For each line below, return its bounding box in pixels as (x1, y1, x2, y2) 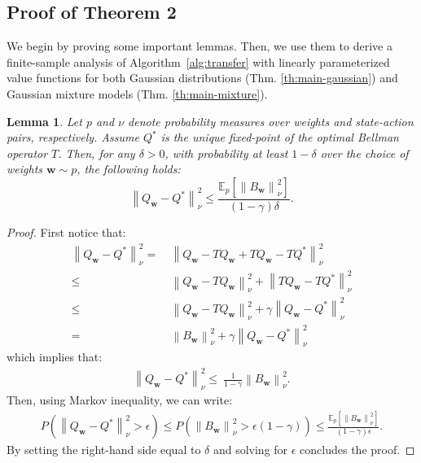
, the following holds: (77, 160, 181, 177)
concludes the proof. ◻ (300, 441, 415, 458)
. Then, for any (58, 144, 135, 161)
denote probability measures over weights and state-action (128, 112, 414, 129)
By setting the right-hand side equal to (7, 441, 201, 458)
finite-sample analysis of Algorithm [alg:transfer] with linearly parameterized (7, 53, 390, 70)
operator (7, 144, 48, 161)
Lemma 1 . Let (7, 112, 82, 129)
